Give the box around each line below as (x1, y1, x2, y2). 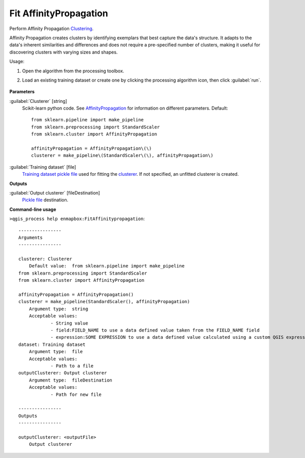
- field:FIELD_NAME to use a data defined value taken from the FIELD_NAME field (50, 328, 260, 333)
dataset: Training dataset (18, 341, 86, 347)
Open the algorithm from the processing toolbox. (22, 68, 125, 74)
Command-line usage (9, 206, 56, 212)
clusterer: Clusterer (18, 256, 72, 262)
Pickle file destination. (22, 197, 69, 203)
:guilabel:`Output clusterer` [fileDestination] (9, 190, 100, 196)
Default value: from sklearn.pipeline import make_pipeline (28, 263, 185, 269)
